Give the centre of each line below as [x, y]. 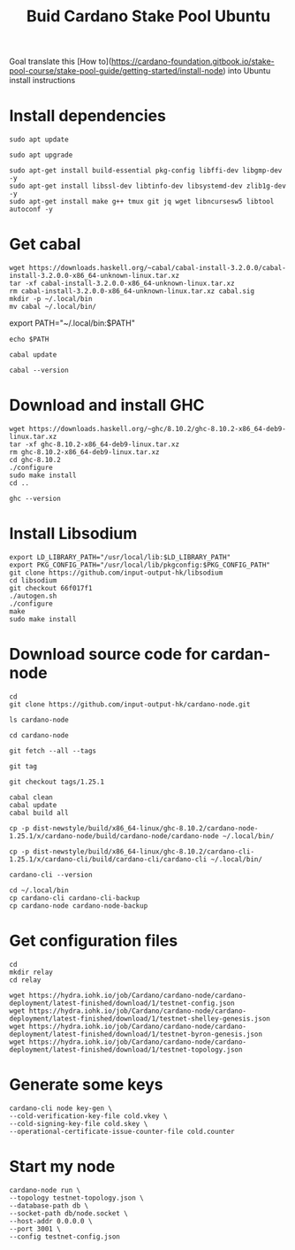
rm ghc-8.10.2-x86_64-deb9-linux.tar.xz [85, 452]
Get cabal [45, 244]
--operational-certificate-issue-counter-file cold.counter [122, 1131]
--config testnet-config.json [65, 1237]
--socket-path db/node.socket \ [68, 1213]
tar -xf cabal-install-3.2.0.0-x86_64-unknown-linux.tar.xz [122, 284]
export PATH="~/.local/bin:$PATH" [72, 323]
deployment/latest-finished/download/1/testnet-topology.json [126, 1049]
